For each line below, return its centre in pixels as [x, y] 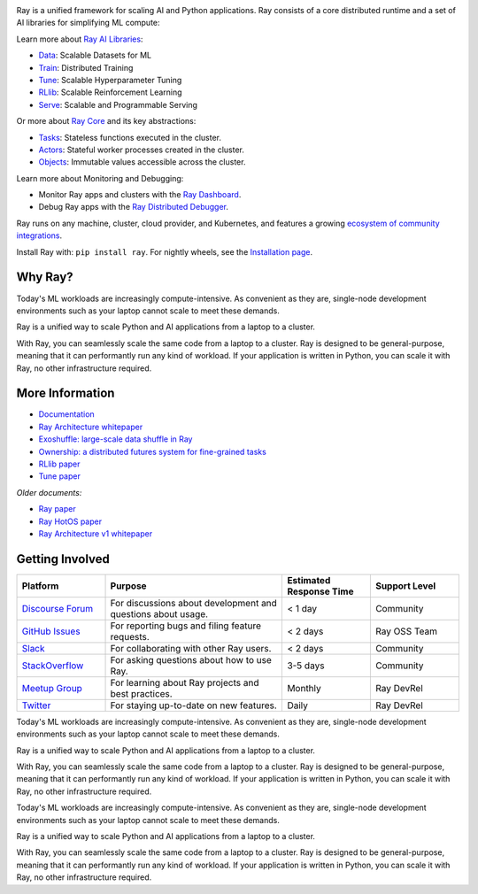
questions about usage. [159, 613]
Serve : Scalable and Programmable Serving [118, 104]
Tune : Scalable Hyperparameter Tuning [110, 80]
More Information [66, 393]
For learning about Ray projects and [185, 682]
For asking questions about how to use [191, 659]
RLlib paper [59, 464]
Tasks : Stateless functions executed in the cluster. [130, 137]
